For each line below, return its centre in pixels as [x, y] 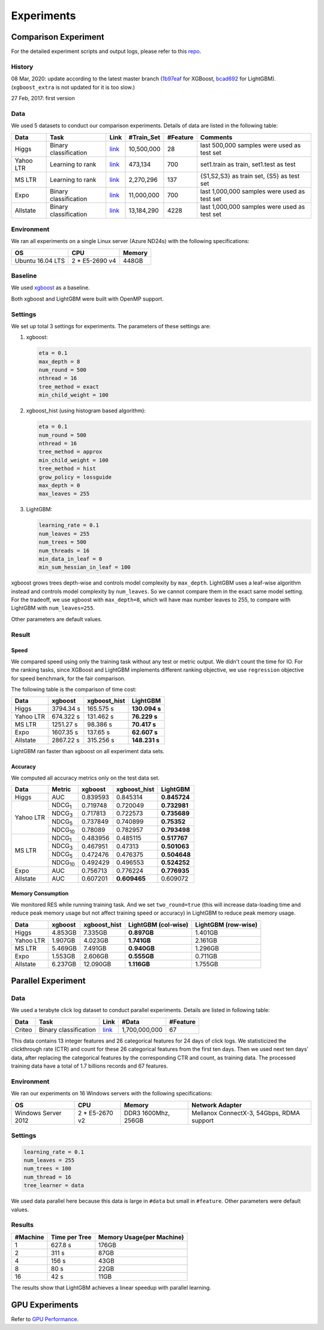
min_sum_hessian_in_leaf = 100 [85, 567]
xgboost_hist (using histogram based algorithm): [86, 411]
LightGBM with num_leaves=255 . [53, 608]
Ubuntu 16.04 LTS [40, 260]
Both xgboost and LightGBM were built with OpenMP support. [88, 299]
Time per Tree [71, 1237]
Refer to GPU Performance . [45, 1319]
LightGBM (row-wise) [226, 924]
